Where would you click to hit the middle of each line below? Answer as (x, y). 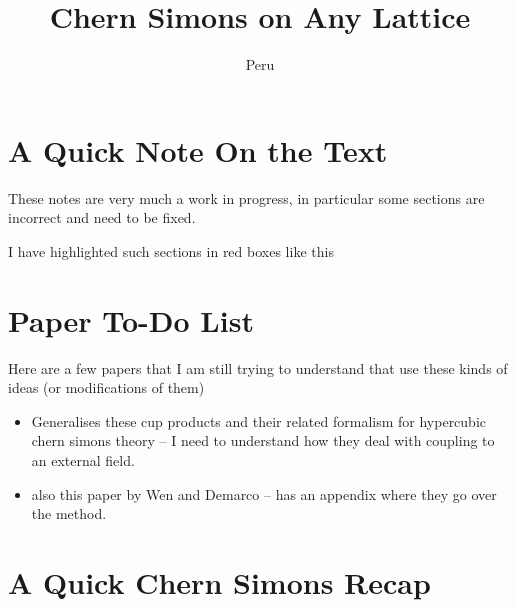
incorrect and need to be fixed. (102, 217)
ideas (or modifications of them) (106, 387)
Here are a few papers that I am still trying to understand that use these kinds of (258, 367)
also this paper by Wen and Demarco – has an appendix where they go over (264, 493)
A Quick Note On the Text (198, 149)
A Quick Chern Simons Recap (219, 581)
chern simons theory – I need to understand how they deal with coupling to (263, 440)
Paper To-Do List (131, 319)
